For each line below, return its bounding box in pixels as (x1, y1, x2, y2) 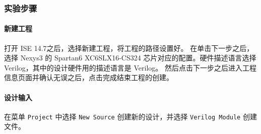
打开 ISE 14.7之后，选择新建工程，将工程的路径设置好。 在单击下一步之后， (4, 42, 254, 53)
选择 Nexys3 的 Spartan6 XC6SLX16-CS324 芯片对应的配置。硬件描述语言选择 (4, 52, 256, 63)
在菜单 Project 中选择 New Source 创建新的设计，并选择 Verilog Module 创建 (4, 111, 257, 121)
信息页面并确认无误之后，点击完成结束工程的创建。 (4, 72, 173, 83)
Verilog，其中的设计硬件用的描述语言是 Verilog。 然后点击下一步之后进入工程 (4, 62, 256, 73)
